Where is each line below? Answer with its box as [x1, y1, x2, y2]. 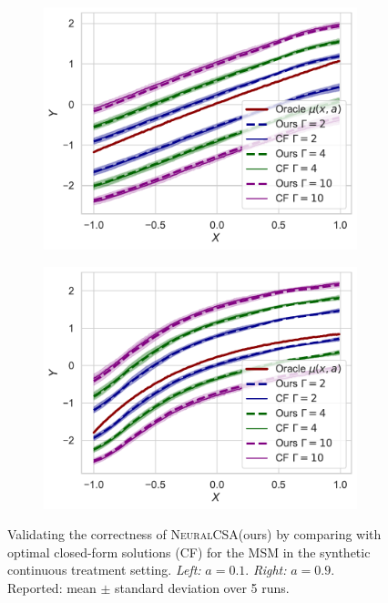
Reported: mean [7, 577, 97, 597]
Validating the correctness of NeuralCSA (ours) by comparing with [7, 525, 382, 544]
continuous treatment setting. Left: [7, 560, 201, 579]
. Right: [245, 560, 287, 579]
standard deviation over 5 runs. [115, 577, 290, 597]
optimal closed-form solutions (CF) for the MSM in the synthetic [7, 542, 371, 561]
